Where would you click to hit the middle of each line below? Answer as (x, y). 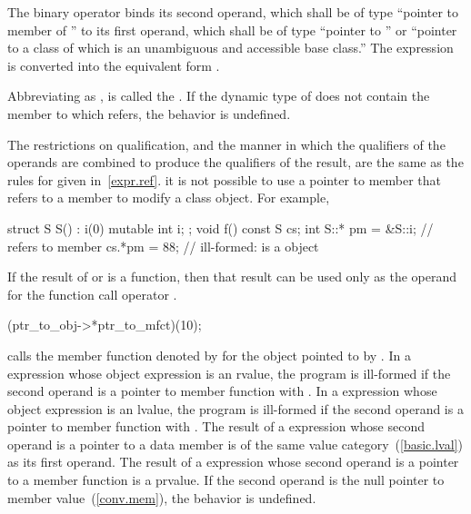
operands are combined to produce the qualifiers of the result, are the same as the (235, 162)
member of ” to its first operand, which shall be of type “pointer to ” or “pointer (232, 30)
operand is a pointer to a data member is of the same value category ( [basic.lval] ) (235, 444)
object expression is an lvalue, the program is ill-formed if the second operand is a (235, 408)
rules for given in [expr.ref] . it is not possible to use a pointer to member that (225, 179)
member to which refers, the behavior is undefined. (149, 113)
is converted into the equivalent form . (114, 65)
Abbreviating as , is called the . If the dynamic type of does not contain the (219, 96)
